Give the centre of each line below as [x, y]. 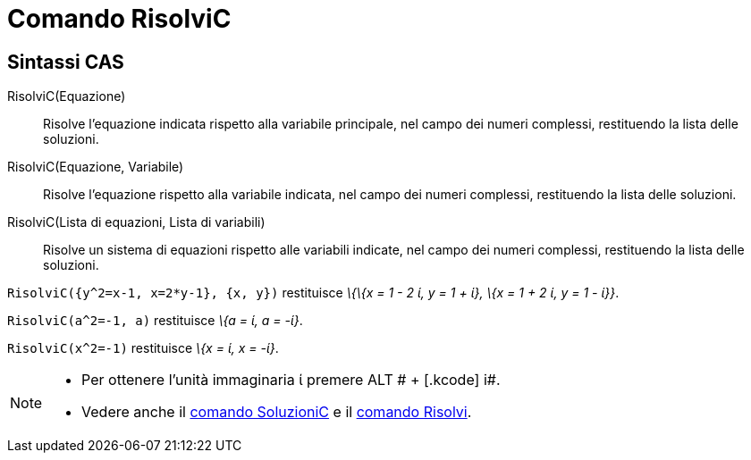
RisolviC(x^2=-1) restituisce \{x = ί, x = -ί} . [143, 348]
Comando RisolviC [119, 19]
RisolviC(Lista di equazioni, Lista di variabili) [136, 222]
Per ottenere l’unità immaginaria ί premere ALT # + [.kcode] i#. [291, 380]
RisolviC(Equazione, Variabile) [96, 167]
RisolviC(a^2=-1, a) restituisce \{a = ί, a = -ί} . [155, 321]
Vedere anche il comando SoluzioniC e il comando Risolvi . [277, 412]
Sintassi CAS [66, 62]
